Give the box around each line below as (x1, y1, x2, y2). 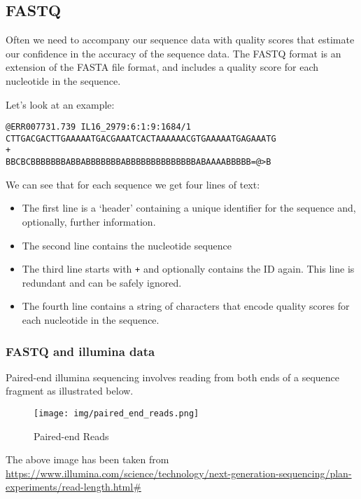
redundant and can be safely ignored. (22, 275, 182, 289)
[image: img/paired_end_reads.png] (34, 409, 199, 419)
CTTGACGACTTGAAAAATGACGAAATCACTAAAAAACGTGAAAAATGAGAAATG (6, 133, 276, 144)
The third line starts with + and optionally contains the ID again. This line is (22, 261, 355, 276)
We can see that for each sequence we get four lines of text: (6, 177, 260, 191)
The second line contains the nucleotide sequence (22, 238, 232, 252)
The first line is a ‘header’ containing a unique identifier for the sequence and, (22, 200, 356, 215)
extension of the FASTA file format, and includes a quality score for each (6, 60, 318, 74)
